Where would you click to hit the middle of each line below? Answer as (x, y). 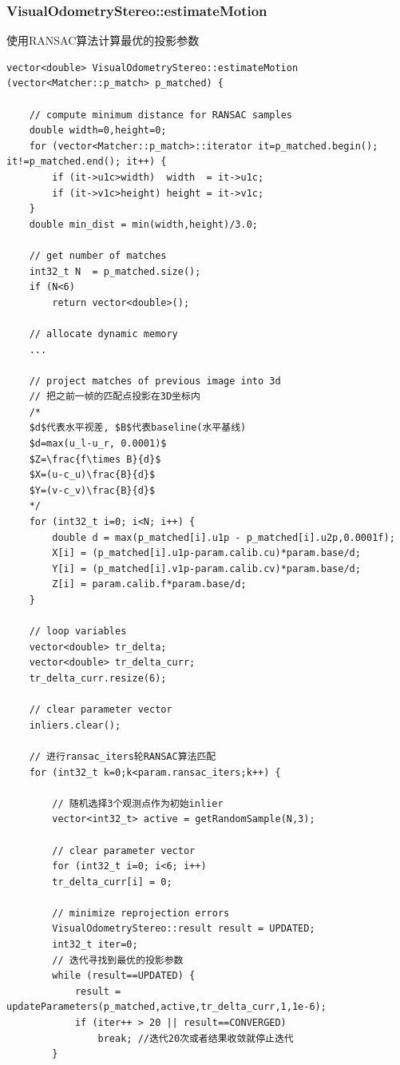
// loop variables (78, 632)
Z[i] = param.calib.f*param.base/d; (149, 584)
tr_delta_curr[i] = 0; (112, 882)
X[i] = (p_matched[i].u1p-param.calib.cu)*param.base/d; (206, 553)
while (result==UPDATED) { (124, 976)
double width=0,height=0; (98, 131)
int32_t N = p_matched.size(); (115, 271)
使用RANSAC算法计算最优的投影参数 (103, 40)
